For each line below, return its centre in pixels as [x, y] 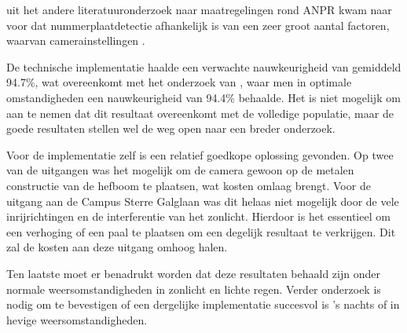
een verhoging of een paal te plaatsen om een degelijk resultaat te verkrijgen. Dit [201, 231]
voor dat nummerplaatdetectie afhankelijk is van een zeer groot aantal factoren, [198, 25]
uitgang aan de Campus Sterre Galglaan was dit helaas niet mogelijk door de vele [203, 201]
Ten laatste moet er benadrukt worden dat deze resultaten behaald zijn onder [193, 273]
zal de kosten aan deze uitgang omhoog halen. [117, 247]
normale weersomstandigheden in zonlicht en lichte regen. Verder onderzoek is [194, 289]
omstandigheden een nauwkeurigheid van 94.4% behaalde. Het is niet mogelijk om [203, 97]
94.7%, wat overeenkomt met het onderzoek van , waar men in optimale [179, 82]
